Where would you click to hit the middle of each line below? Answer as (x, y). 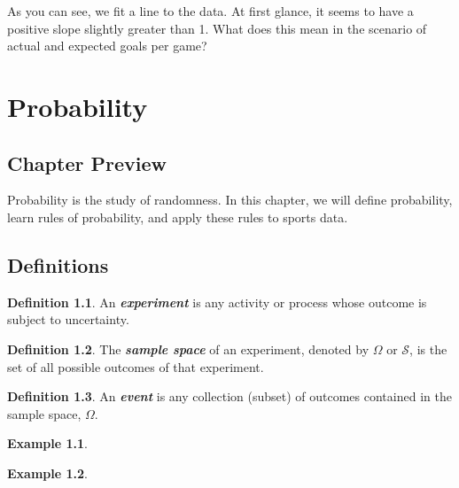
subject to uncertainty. (68, 319)
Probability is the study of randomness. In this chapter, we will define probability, (230, 200)
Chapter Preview (87, 163)
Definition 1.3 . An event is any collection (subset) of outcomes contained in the (229, 396)
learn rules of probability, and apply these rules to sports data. (178, 217)
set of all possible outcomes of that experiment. (136, 366)
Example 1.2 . (47, 473)
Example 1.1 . (47, 443)
